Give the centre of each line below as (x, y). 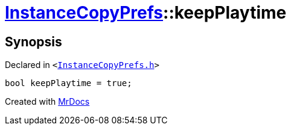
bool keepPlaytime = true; (69, 83)
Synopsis (34, 42)
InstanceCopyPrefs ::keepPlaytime (146, 13)
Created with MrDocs (47, 102)
